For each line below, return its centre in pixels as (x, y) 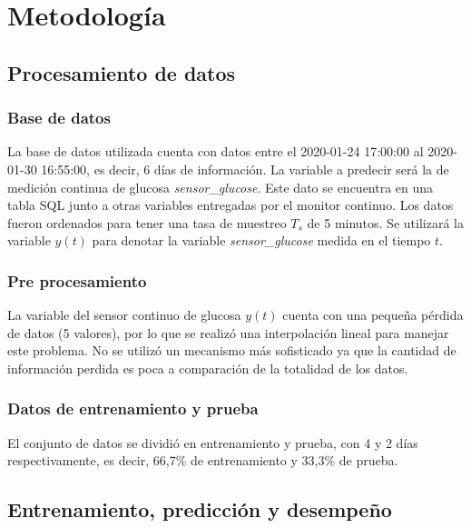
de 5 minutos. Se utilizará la (385, 222)
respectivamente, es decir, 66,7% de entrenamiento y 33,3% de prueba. (203, 460)
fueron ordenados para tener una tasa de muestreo (147, 222)
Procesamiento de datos (122, 72)
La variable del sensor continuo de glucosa (124, 315)
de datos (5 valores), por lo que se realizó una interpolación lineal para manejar (228, 332)
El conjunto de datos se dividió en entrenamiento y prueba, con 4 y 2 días (213, 442)
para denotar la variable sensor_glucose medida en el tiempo (261, 240)
